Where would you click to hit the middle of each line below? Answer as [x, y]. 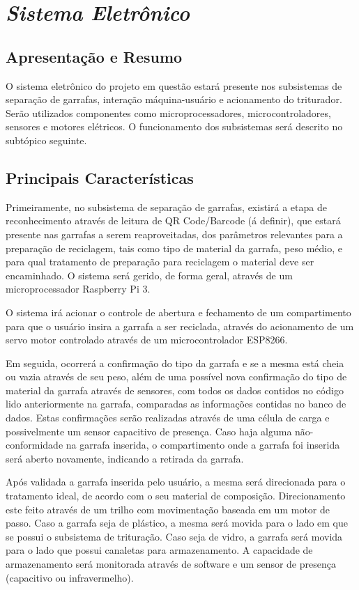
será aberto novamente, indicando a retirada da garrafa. [125, 458]
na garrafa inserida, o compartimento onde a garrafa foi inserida [203, 445]
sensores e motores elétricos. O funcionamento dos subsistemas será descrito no [174, 126]
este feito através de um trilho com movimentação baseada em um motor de [168, 509]
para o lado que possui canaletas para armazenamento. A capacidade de [159, 550]
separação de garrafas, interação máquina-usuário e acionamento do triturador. [174, 99]
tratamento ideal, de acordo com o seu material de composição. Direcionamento [176, 496]
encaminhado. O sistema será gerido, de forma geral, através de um [149, 275]
